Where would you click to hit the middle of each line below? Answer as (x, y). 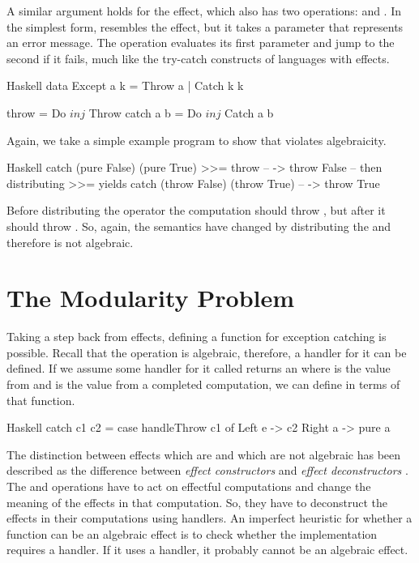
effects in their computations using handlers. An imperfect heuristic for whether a (209, 518)
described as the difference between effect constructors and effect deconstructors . (207, 470)
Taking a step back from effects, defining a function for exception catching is (197, 337)
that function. (41, 400)
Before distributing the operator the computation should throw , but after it (196, 210)
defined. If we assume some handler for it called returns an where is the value (199, 368)
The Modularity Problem (151, 298)
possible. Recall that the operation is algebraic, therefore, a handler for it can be (207, 352)
